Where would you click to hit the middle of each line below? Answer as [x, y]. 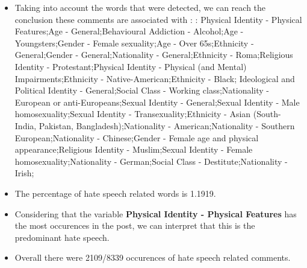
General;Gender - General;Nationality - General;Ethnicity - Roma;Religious [154, 55]
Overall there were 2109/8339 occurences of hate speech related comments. [153, 257]
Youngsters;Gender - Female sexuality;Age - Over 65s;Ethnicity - [134, 43]
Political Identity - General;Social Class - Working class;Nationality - [142, 90]
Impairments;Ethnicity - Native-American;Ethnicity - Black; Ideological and [155, 78]
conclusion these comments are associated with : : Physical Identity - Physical [158, 19]
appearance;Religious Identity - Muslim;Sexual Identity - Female [134, 149]
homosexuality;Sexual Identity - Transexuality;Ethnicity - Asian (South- [148, 114]
